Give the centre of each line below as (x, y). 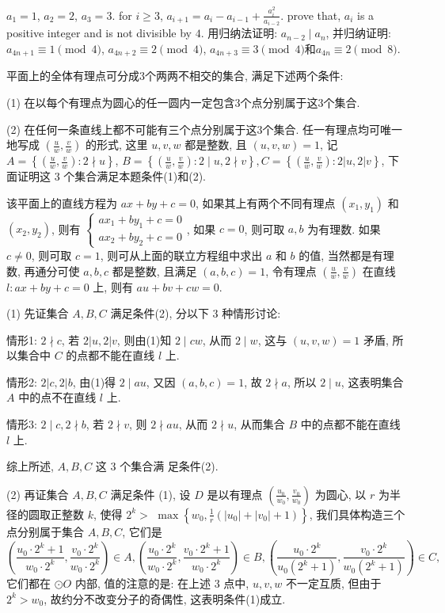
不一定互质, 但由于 (333, 583)
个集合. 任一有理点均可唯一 (333, 129)
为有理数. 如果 (344, 228)
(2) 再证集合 (38, 494)
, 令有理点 (291, 270)
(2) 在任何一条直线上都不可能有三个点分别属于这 (132, 129)
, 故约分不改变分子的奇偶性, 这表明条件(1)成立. (165, 598)
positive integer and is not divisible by (99, 33)
